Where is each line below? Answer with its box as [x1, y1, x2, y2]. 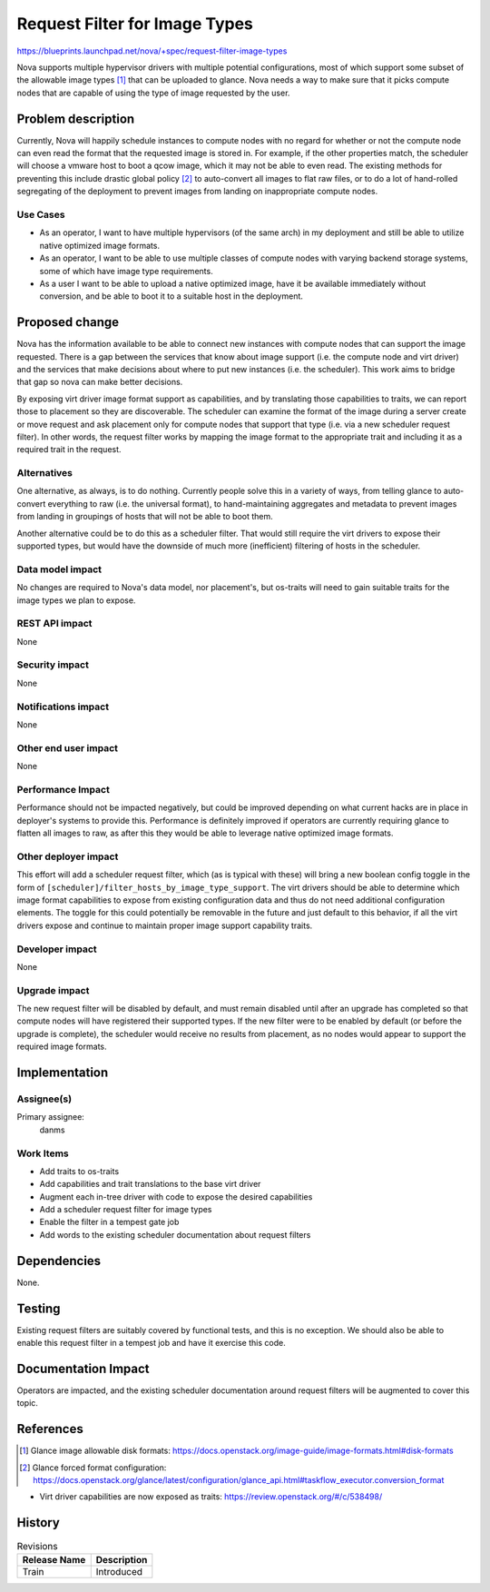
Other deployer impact [16, 850, 119, 863]
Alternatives [16, 467, 73, 480]
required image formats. [16, 1041, 107, 1053]
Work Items [16, 1147, 69, 1160]
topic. [16, 1398, 38, 1409]
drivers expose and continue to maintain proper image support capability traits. [16, 920, 313, 931]
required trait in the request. [16, 444, 122, 455]
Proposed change [16, 314, 120, 331]
